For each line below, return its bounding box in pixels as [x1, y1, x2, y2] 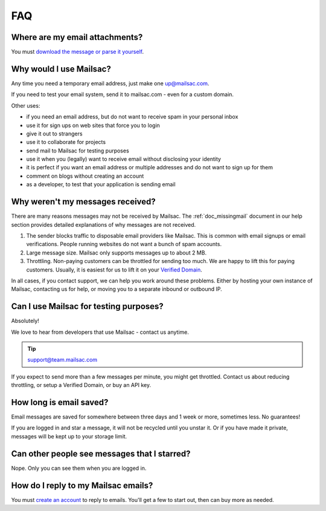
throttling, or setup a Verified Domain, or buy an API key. [11, 382, 151, 389]
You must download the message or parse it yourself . [11, 48, 144, 56]
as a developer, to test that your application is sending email [26, 181, 176, 188]
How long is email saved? [11, 397, 109, 408]
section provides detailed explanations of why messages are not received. [11, 221, 196, 228]
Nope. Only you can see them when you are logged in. [11, 464, 147, 472]
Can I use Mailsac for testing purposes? [11, 301, 164, 311]
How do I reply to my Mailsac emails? [11, 480, 153, 490]
